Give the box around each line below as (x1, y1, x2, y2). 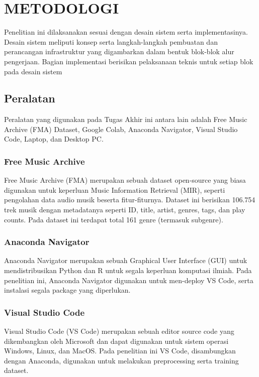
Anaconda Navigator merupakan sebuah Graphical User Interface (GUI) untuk (4, 255, 247, 266)
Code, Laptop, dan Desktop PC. (4, 134, 104, 144)
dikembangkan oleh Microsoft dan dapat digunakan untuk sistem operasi (4, 335, 229, 346)
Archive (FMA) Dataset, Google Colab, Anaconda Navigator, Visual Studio (4, 123, 238, 134)
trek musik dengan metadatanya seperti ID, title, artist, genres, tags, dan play (4, 204, 245, 215)
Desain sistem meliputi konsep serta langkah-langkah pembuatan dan (4, 36, 218, 47)
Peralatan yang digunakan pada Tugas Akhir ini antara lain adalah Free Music (4, 114, 247, 124)
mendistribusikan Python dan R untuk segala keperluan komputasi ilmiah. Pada (4, 265, 252, 276)
